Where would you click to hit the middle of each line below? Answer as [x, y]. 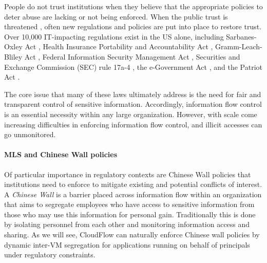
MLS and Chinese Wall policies [61, 154]
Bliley [13, 56]
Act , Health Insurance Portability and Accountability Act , [119, 46]
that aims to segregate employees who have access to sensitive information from [129, 204]
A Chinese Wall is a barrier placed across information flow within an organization [133, 194]
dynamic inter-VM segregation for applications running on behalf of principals [127, 244]
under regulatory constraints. [50, 255]
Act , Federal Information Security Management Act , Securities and [132, 56]
